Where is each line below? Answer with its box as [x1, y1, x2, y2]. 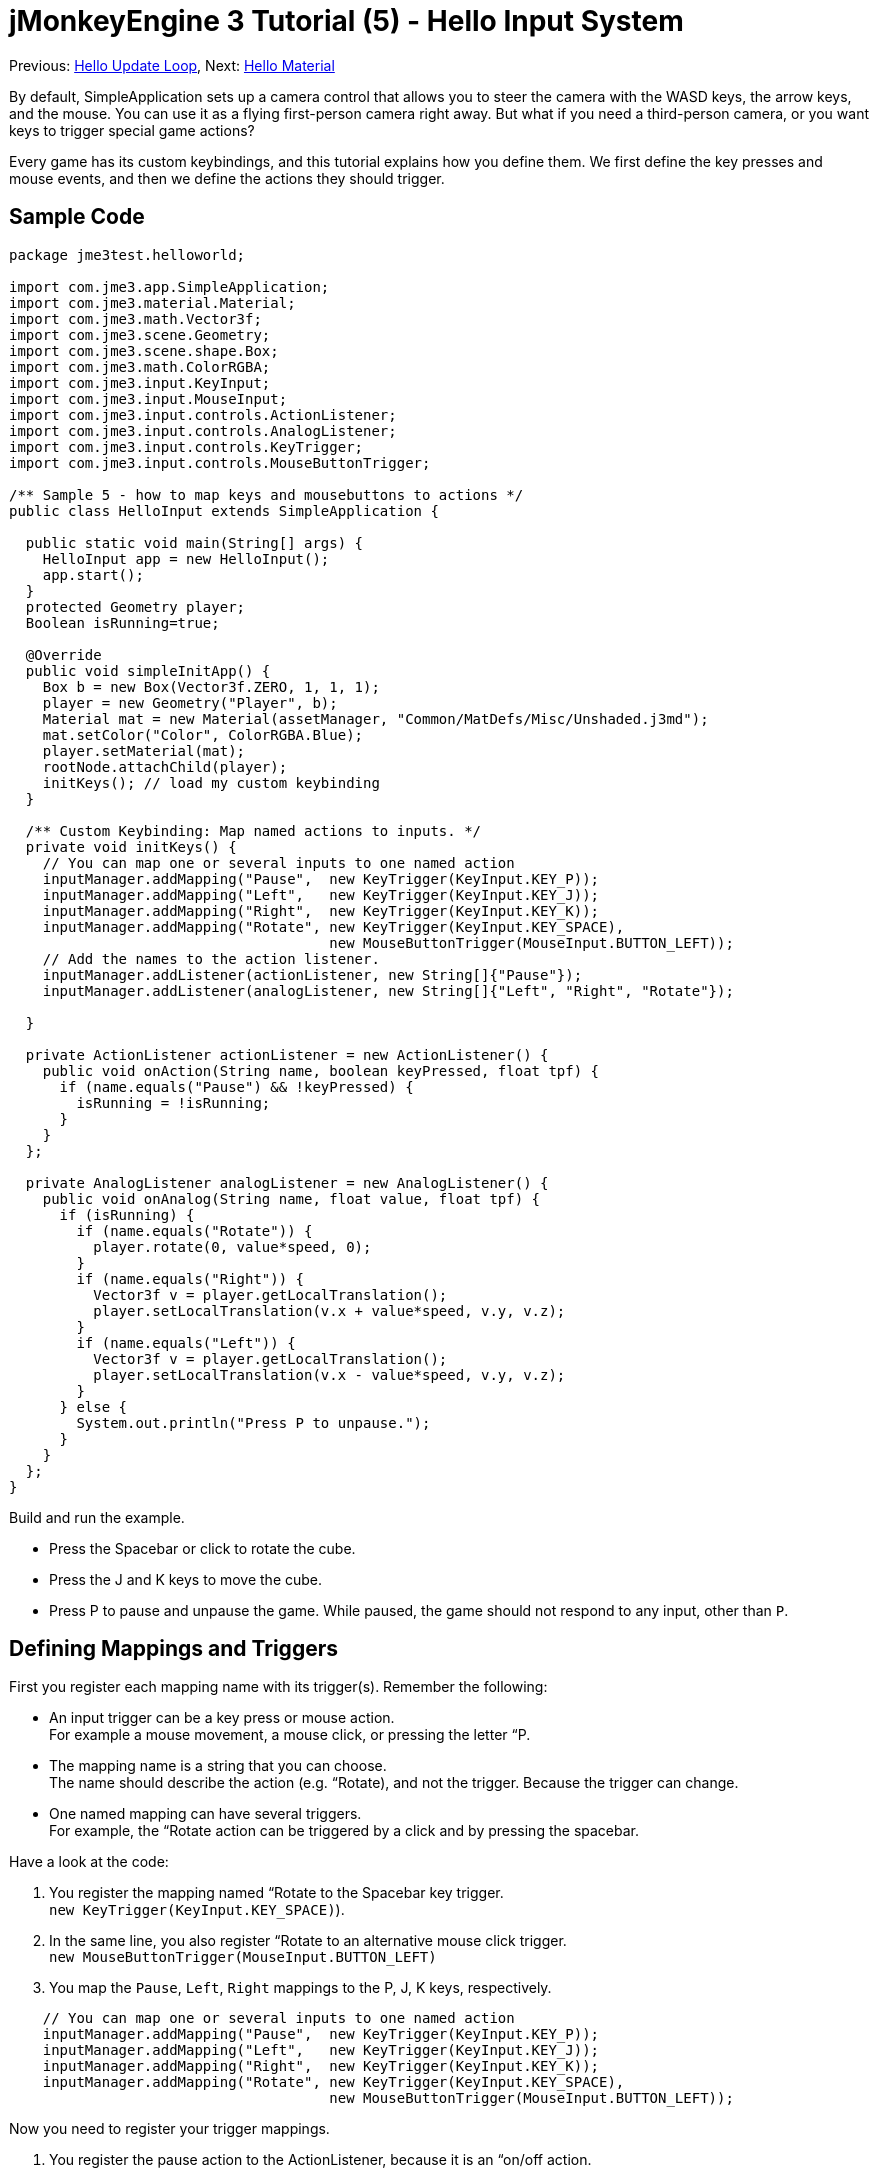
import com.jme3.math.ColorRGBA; [9, 358, 271, 375]
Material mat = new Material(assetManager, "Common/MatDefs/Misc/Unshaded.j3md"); [42, 710, 709, 727]
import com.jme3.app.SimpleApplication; [9, 278, 330, 295]
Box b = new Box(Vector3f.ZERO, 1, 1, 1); [42, 678, 380, 695]
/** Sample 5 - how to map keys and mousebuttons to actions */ [9, 486, 524, 503]
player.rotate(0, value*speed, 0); [93, 1238, 372, 1255]
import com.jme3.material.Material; [9, 294, 296, 311]
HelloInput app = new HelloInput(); [42, 550, 330, 567]
